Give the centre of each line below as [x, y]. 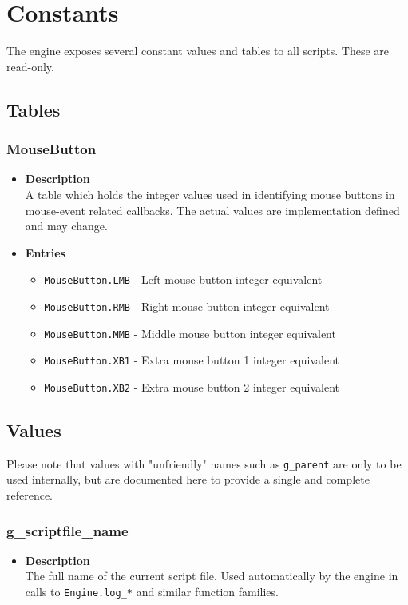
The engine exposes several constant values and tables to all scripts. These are [198, 51]
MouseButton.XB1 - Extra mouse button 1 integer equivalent [192, 360]
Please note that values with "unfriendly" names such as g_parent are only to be [204, 463]
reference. [30, 495]
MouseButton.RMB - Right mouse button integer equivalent [187, 306]
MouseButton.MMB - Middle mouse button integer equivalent [190, 333]
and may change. [66, 226]
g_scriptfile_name [67, 530]
